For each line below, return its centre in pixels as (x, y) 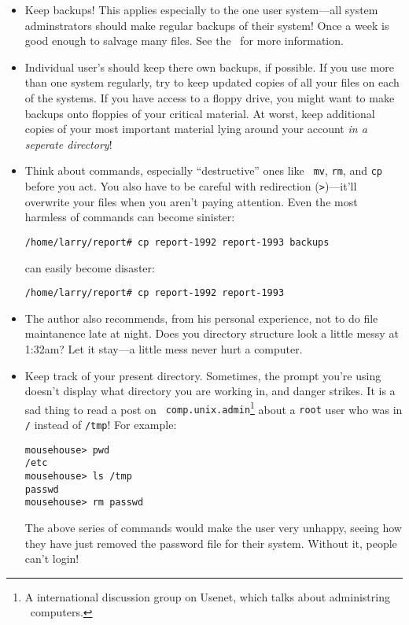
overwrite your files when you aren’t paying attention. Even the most (191, 201)
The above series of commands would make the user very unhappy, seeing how (213, 527)
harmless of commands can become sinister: (130, 217)
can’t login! (52, 558)
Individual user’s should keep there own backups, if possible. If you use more (210, 67)
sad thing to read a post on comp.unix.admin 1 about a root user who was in (214, 408)
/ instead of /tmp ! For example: (101, 425)
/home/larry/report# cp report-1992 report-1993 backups (177, 242)
